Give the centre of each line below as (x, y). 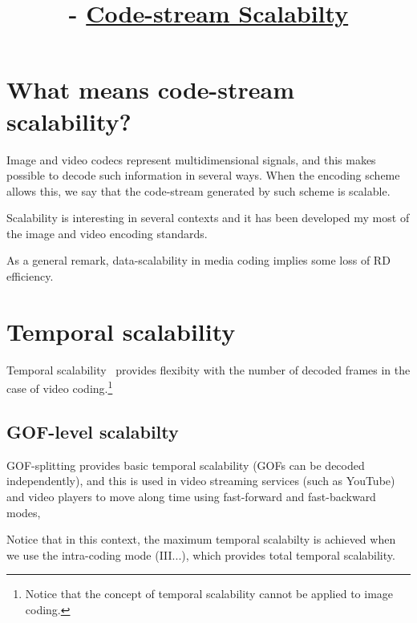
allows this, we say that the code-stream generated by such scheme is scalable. (198, 190)
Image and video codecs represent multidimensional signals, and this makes (191, 159)
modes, (24, 512)
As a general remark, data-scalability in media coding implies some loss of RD (198, 260)
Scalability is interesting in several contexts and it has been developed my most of (208, 218)
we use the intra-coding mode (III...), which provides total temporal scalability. (201, 554)
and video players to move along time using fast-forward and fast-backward (191, 497)
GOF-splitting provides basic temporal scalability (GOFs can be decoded (186, 465)
